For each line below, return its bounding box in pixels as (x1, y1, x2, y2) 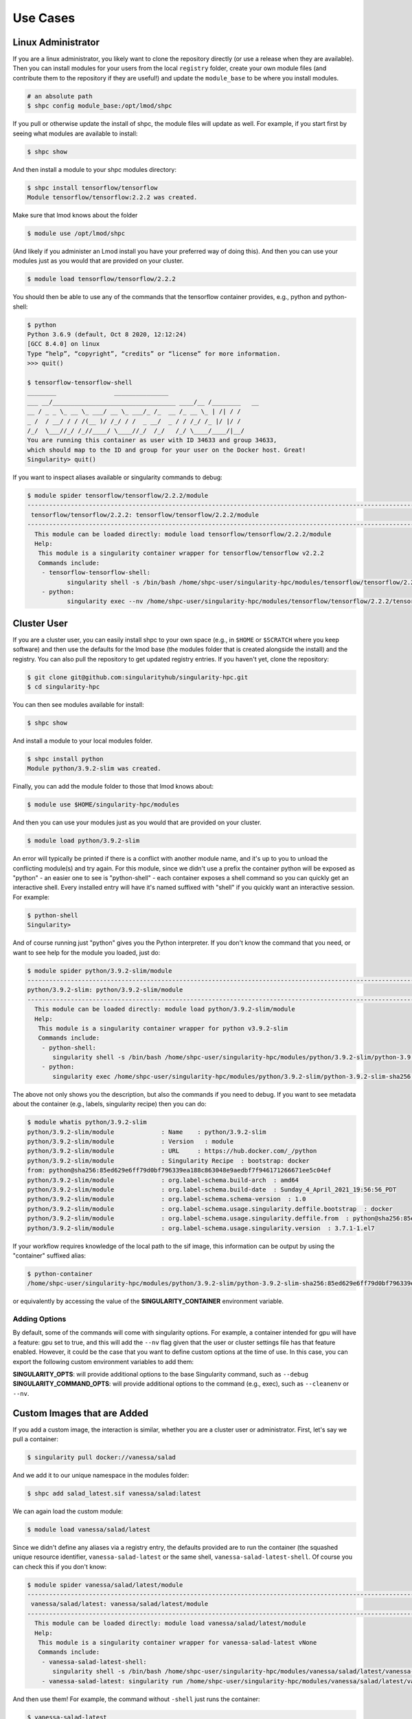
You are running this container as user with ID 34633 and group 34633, (27, 437, 277, 444)
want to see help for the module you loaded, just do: (12, 948, 161, 956)
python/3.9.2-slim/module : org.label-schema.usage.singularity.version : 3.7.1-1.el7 (27, 1224, 375, 1232)
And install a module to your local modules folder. (12, 736, 152, 745)
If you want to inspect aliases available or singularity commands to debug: (12, 473, 222, 481)
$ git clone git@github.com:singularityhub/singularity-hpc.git (27, 673, 249, 681)
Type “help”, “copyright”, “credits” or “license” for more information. (27, 349, 281, 358)
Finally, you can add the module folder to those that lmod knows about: (12, 782, 214, 791)
